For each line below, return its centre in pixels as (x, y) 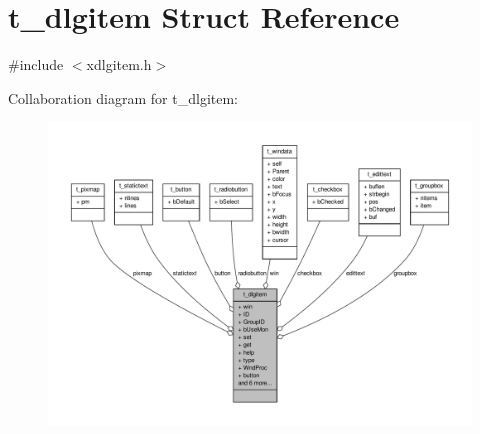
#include (36, 64)
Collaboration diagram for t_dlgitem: (123, 97)
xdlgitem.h (119, 64)
